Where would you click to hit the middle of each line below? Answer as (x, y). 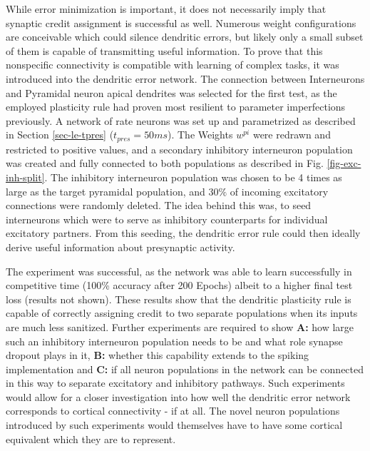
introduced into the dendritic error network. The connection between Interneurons (185, 78)
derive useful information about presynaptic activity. (120, 247)
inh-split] (25, 177)
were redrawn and (292, 135)
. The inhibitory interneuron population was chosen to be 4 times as (193, 177)
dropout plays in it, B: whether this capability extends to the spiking (158, 355)
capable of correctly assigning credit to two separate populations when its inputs (182, 313)
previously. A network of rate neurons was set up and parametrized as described (181, 120)
